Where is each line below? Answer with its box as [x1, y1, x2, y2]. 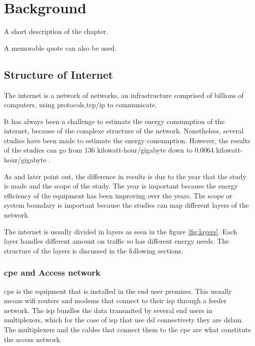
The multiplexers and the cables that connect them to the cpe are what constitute [4, 324, 251, 335]
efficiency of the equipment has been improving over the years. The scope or [4, 190, 232, 200]
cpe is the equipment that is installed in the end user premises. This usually [4, 285, 232, 296]
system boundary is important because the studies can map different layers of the [4, 200, 249, 210]
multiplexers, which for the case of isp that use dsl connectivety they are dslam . [4, 315, 244, 325]
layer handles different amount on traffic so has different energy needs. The [4, 236, 229, 246]
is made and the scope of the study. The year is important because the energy [4, 181, 238, 191]
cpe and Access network [4, 266, 101, 279]
